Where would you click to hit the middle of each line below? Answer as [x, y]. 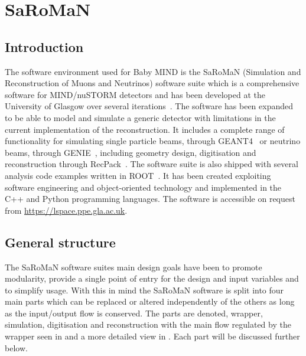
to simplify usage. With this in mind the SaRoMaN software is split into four [144, 290]
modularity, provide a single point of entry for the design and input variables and [152, 278]
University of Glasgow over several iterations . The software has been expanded [149, 106]
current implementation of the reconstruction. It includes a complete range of [145, 129]
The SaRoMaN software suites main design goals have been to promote [134, 267]
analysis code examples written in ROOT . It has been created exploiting [138, 175]
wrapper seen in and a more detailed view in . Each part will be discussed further [152, 336]
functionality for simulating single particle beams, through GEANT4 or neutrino [153, 141]
